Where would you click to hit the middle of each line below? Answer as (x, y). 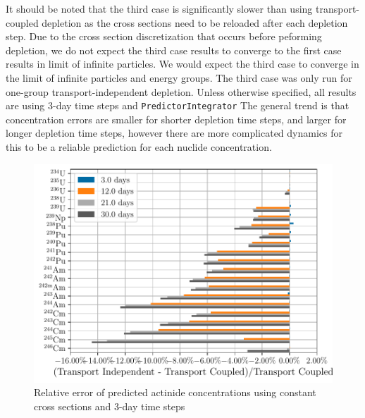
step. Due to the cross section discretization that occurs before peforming (164, 36)
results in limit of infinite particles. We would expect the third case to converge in (182, 64)
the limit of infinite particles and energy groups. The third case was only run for (179, 77)
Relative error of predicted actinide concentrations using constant (175, 392)
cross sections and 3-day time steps (110, 406)
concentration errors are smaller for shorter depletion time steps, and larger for (176, 119)
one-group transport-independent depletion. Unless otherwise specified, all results (181, 91)
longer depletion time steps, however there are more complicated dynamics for (174, 133)
